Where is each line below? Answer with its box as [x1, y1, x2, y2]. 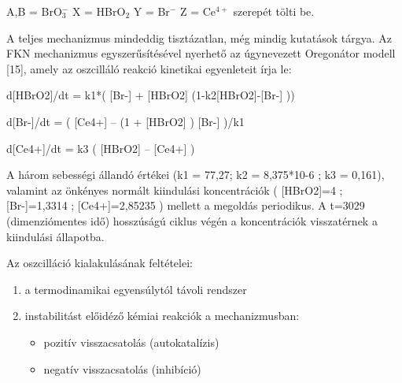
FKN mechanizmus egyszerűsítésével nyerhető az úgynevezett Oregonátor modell [6, 45, 396, 61]
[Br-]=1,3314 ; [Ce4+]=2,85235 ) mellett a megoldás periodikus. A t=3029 [6, 197, 365, 214]
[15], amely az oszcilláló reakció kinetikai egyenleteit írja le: [6, 60, 292, 76]
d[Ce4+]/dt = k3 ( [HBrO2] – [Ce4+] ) [6, 139, 195, 156]
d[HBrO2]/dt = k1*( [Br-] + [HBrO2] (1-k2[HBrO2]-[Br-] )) [6, 87, 295, 103]
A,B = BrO [6, 3, 62, 19]
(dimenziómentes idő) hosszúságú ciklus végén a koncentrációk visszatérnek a [6, 212, 378, 229]
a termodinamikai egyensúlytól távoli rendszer [24, 281, 247, 297]
